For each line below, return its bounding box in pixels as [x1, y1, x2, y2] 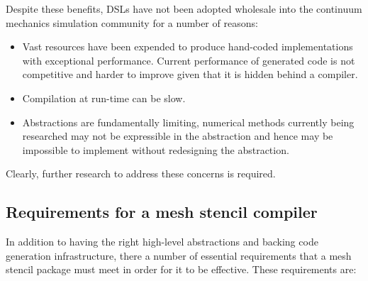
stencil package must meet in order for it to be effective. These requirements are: [6, 262, 357, 277]
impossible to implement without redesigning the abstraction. [22, 142, 289, 157]
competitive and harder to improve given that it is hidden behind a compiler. [22, 67, 358, 82]
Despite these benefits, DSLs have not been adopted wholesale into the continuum [6, 1, 362, 16]
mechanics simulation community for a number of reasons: [6, 15, 258, 30]
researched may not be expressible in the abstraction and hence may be [22, 128, 333, 143]
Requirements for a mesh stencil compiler [6, 201, 318, 223]
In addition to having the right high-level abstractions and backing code [6, 234, 318, 249]
